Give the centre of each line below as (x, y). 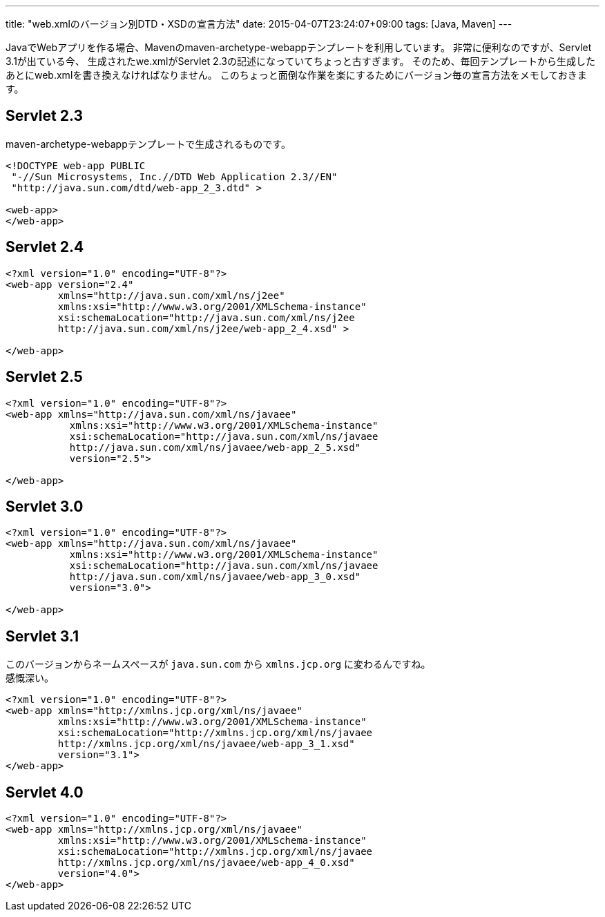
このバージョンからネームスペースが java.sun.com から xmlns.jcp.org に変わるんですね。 (218, 664)
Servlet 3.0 (45, 506)
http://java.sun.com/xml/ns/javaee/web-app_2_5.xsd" (215, 447)
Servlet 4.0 (45, 792)
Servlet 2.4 (45, 247)
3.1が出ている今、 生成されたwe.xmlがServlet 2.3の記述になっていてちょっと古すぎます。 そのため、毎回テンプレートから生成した (300, 61)
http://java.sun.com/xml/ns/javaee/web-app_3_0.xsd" (215, 577)
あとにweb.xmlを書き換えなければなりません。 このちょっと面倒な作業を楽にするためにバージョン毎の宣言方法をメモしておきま (296, 75)
